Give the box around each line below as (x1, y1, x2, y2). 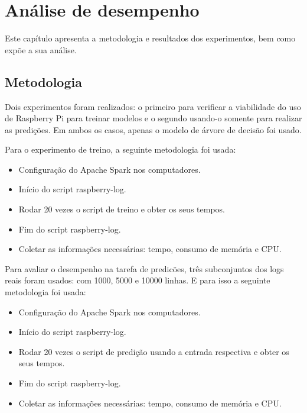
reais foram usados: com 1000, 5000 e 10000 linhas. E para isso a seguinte (5, 274, 270, 286)
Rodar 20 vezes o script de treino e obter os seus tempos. (18, 203, 225, 215)
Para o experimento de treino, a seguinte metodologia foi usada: (5, 143, 236, 156)
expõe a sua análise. (5, 43, 77, 56)
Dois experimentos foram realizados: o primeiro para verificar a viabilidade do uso (5, 100, 301, 112)
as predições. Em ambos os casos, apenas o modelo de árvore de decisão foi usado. (5, 123, 302, 135)
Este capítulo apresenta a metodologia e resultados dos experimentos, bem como (5, 32, 296, 44)
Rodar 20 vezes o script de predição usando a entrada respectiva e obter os (18, 345, 289, 357)
